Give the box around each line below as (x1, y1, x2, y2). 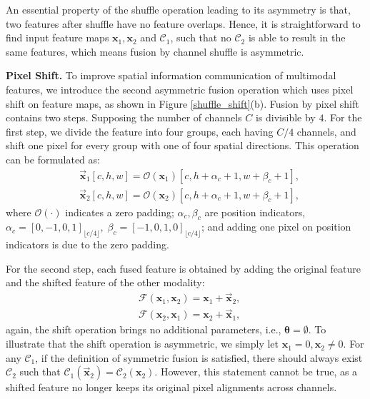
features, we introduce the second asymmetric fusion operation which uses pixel (6, 81, 354, 96)
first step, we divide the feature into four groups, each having (6, 123, 274, 138)
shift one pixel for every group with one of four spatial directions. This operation (6, 138, 359, 153)
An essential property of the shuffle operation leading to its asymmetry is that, (6, 2, 351, 16)
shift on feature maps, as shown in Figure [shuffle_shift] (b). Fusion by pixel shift (6, 96, 359, 111)
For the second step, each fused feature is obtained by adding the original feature (6, 261, 361, 276)
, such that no (170, 30, 231, 45)
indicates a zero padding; (65, 204, 174, 219)
